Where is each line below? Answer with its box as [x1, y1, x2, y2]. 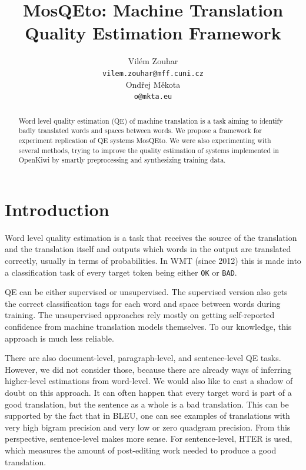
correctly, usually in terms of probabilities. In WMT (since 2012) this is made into [5, 254, 301, 267]
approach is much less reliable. [5, 332, 114, 344]
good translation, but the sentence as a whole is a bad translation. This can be [5, 398, 289, 410]
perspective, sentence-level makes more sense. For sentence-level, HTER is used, [5, 432, 292, 445]
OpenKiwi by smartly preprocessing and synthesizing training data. [18, 155, 226, 165]
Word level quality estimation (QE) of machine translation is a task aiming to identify [18, 115, 283, 125]
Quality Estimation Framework [25, 21, 281, 45]
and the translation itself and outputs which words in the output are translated [5, 243, 291, 255]
